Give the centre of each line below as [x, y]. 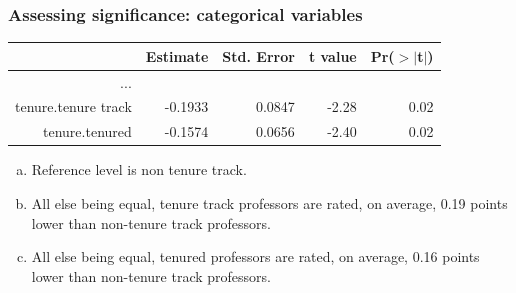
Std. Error [258, 55]
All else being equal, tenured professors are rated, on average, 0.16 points [255, 256]
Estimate [177, 55]
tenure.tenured [87, 131]
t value [332, 55]
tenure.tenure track [73, 106]
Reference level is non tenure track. [139, 169]
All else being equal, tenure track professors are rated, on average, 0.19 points [269, 202]
